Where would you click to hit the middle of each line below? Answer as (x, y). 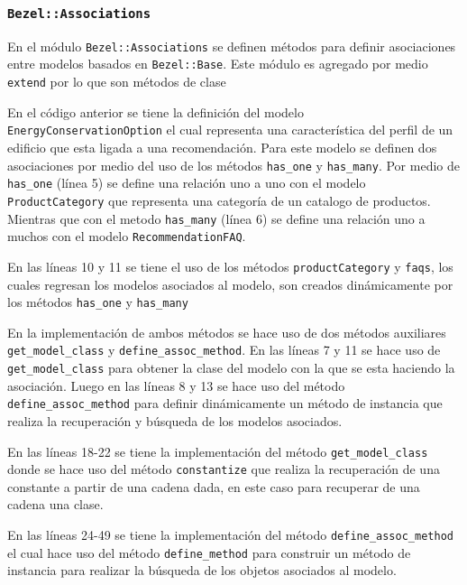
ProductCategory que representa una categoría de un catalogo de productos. (219, 200)
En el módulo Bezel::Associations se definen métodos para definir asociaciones (232, 46)
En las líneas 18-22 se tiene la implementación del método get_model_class (218, 451)
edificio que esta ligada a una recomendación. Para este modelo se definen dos (222, 147)
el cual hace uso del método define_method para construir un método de (209, 552)
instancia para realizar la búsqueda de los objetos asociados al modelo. (202, 570)
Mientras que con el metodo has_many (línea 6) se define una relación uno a (216, 218)
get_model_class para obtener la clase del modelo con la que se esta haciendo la (231, 368)
